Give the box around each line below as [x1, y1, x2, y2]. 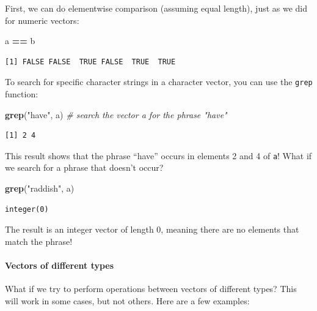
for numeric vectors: [5, 13, 79, 26]
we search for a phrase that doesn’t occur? [5, 161, 164, 174]
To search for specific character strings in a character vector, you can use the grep [5, 75, 313, 88]
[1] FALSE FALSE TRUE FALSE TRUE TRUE [5, 57, 176, 66]
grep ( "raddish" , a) [5, 182, 75, 195]
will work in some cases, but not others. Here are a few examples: [5, 294, 250, 307]
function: [5, 88, 38, 100]
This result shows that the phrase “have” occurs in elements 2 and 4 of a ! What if [5, 149, 312, 162]
